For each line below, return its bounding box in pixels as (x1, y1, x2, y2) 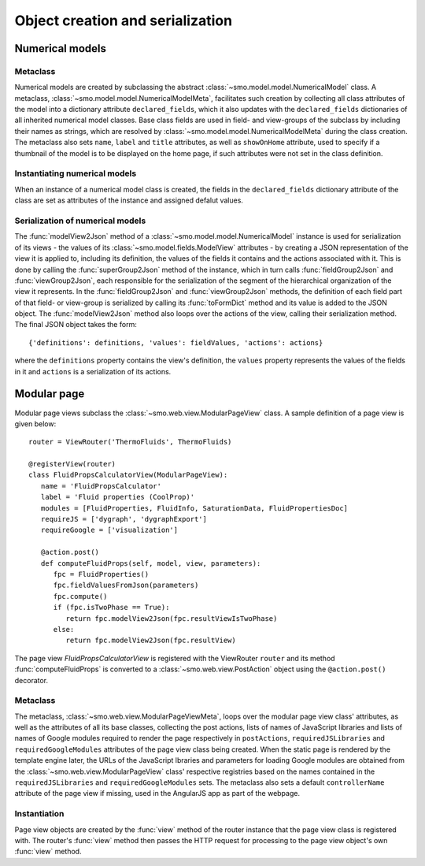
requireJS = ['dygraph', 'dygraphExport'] (40, 515, 208, 524)
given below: (14, 418, 57, 429)
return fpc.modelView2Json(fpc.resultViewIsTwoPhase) (65, 614, 278, 623)
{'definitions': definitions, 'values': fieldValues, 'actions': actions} (28, 338, 323, 347)
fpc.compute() (53, 592, 108, 600)
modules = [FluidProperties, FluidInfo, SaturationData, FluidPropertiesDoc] (40, 504, 349, 512)
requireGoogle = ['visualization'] (40, 526, 179, 535)
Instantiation (14, 808, 65, 820)
